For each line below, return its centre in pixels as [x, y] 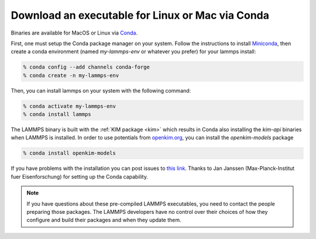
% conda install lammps [57, 115]
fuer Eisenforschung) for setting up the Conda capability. [80, 176]
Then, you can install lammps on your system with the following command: [101, 90]
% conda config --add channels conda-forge [87, 67]
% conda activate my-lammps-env [70, 106]
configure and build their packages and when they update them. [104, 220]
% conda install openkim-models [70, 153]
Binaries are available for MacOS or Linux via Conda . [74, 33]
